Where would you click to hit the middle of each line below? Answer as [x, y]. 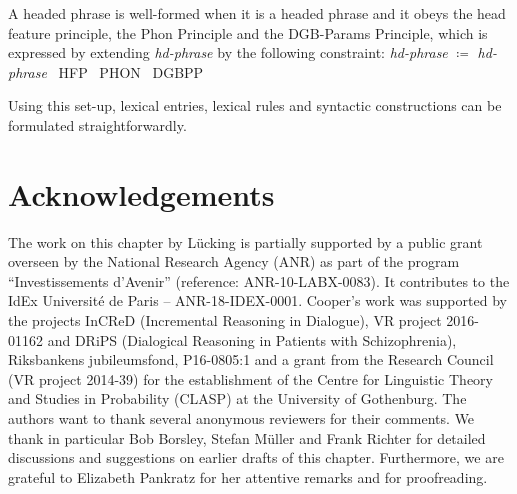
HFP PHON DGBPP [131, 71]
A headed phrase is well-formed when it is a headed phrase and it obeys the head [257, 13]
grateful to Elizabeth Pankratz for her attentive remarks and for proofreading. [248, 476]
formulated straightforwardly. [97, 124]
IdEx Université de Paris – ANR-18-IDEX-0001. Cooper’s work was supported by [257, 300]
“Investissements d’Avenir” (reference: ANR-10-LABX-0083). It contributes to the [259, 280]
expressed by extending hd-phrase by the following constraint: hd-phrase [228, 52]
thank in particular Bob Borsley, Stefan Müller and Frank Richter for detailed [247, 437]
